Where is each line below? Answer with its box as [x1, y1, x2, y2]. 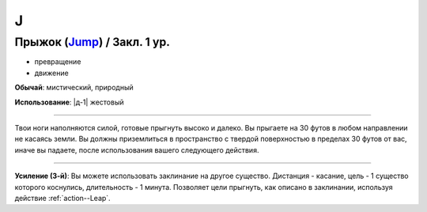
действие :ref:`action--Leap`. [14, 193, 111, 203]
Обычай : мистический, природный [14, 83, 134, 93]
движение [34, 68, 69, 78]
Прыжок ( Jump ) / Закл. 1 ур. [14, 35, 170, 49]
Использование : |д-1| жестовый [14, 97, 124, 107]
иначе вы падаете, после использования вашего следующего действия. [14, 145, 259, 154]
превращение [34, 57, 81, 66]
